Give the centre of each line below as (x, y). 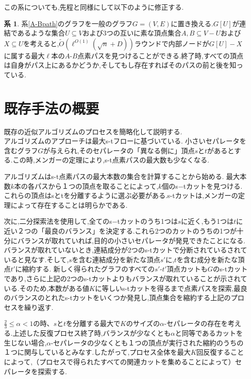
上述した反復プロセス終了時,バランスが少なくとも (92, 333)
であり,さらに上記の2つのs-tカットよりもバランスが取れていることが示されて (125, 278)
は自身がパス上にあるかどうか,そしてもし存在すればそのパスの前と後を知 (120, 65)
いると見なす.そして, (36, 259)
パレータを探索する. (35, 371)
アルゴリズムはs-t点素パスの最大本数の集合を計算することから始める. (114, 176)
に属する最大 (24, 55)
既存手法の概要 (52, 108)
